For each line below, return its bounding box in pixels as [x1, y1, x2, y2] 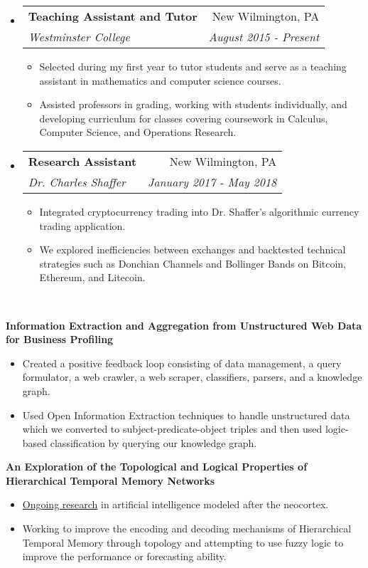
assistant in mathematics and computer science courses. [39, 73, 281, 88]
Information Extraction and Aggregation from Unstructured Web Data [6, 317, 362, 332]
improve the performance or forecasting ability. [22, 549, 227, 564]
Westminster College [28, 28, 130, 45]
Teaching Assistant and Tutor [28, 8, 197, 24]
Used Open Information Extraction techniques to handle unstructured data [22, 407, 350, 422]
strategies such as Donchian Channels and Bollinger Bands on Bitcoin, [39, 256, 347, 270]
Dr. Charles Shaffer [28, 173, 126, 190]
